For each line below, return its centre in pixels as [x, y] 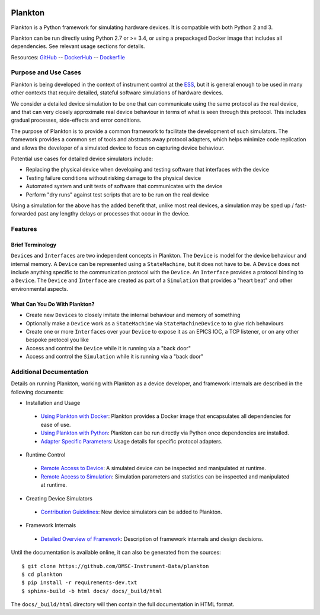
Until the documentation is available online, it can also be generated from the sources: [116, 553]
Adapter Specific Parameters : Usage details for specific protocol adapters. [132, 441]
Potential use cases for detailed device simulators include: [82, 158]
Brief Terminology [33, 245]
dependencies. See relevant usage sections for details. [78, 46]
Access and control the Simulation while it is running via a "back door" [115, 357]
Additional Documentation [50, 372]
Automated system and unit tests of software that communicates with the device [124, 186]
